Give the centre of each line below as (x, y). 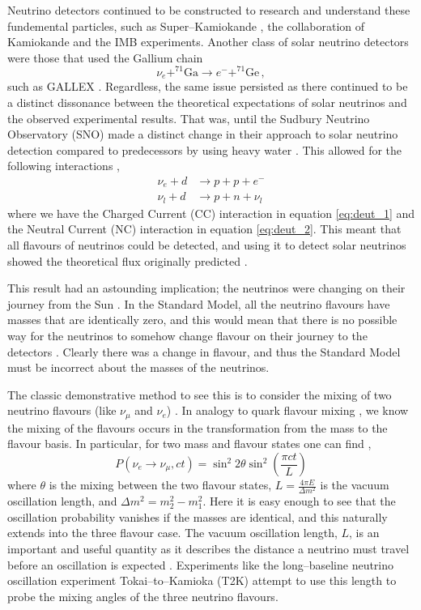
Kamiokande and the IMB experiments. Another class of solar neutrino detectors (208, 42)
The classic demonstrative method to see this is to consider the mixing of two (200, 394)
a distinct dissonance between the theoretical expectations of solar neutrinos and (207, 102)
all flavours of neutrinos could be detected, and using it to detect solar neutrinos (207, 245)
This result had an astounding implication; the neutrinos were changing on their (206, 288)
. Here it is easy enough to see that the (299, 501)
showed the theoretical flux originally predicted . (128, 260)
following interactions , (64, 166)
